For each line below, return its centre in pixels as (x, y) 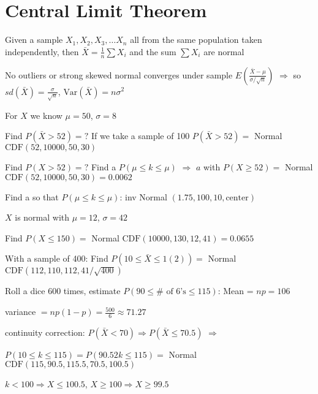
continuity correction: (45, 332)
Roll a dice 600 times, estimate (63, 291)
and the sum (153, 51)
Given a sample (34, 40)
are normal (224, 51)
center (237, 198)
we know (46, 115)
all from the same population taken (196, 40)
